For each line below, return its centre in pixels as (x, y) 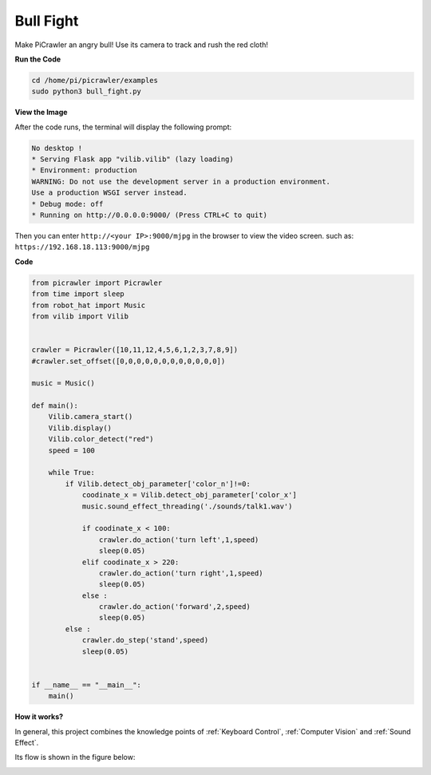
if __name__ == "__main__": (86, 685)
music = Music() (63, 384)
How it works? (39, 717)
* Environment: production (84, 170)
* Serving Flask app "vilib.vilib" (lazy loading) (133, 159)
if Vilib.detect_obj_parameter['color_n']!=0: (158, 484)
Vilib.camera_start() (91, 417)
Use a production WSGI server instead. (109, 193)
